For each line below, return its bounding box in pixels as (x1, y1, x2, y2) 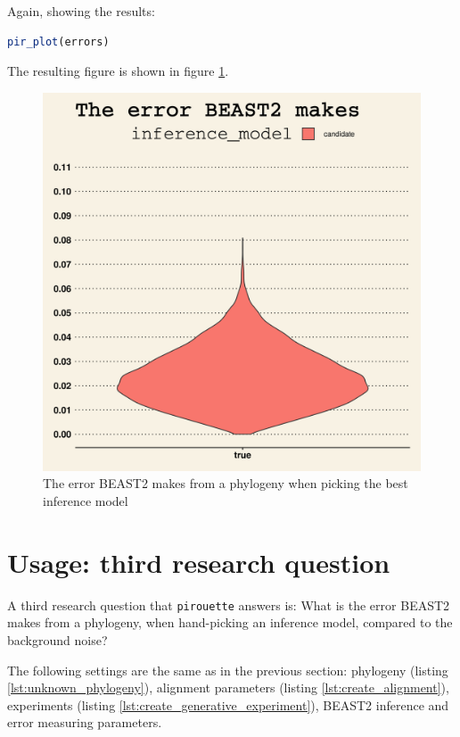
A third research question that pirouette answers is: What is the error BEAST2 (7, 595, 450, 614)
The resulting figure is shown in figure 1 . (7, 62, 229, 80)
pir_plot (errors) (7, 35, 110, 48)
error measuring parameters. (7, 713, 162, 732)
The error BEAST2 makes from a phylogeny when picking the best (43, 474, 408, 493)
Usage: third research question (7, 543, 390, 580)
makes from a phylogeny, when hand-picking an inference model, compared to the (7, 613, 453, 632)
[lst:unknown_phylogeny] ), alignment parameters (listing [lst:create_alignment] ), (7, 678, 449, 697)
